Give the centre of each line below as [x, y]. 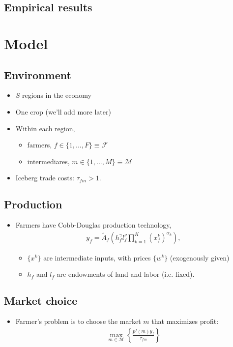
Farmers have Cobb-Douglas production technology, [93, 225]
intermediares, [48, 161]
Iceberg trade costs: [45, 178]
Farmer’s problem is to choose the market [78, 321]
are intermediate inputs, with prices [97, 257]
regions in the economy [57, 95]
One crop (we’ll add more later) [63, 111]
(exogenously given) [200, 257]
